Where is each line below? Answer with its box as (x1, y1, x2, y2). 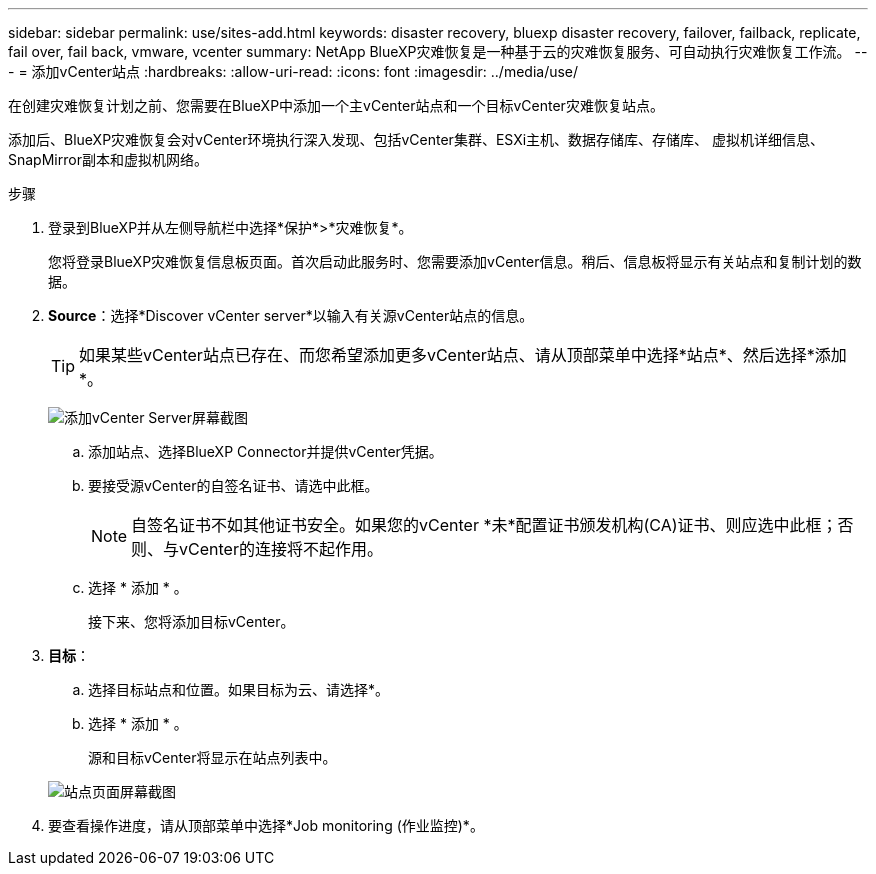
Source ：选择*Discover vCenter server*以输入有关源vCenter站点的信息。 (48, 307, 534, 324)
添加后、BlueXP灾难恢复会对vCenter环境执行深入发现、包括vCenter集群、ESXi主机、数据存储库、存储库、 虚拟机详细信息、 (8, 131, 825, 148)
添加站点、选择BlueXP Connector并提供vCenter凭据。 (88, 443, 443, 460)
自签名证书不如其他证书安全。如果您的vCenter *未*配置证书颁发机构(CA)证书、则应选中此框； (131, 515, 838, 535)
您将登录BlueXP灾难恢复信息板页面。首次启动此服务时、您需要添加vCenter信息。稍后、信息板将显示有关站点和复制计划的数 (48, 253, 862, 270)
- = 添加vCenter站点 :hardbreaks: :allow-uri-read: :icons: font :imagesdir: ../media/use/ (8, 63, 579, 80)
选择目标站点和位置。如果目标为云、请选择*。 (88, 681, 390, 698)
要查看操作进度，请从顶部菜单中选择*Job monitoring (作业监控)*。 (48, 817, 484, 834)
